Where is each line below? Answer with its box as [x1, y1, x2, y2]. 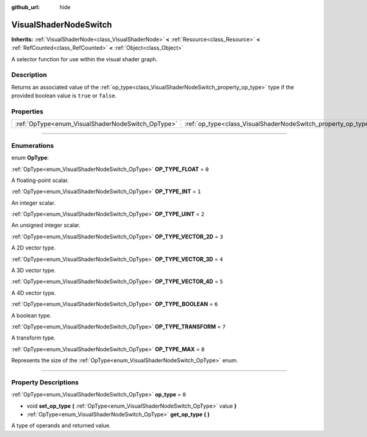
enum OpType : [11, 154, 49, 162]
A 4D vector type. [11, 289, 56, 297]
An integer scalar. [11, 199, 56, 207]
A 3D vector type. [11, 267, 56, 274]
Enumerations [11, 141, 54, 150]
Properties [11, 107, 44, 116]
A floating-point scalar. [11, 177, 70, 184]
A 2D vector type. [11, 244, 56, 251]
